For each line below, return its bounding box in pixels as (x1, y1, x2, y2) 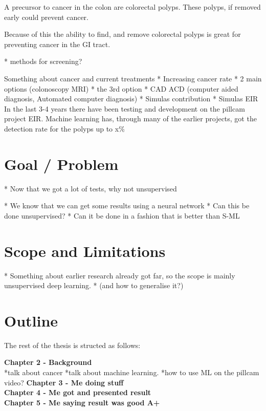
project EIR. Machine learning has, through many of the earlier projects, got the (4, 113, 257, 124)
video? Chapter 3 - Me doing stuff (4, 377, 124, 387)
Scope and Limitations (4, 240, 166, 261)
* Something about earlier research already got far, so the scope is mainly (4, 270, 235, 280)
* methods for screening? (4, 56, 82, 67)
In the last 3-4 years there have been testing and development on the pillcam (4, 103, 245, 114)
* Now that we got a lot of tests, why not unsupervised (4, 183, 177, 193)
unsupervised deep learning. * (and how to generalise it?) (4, 280, 184, 291)
